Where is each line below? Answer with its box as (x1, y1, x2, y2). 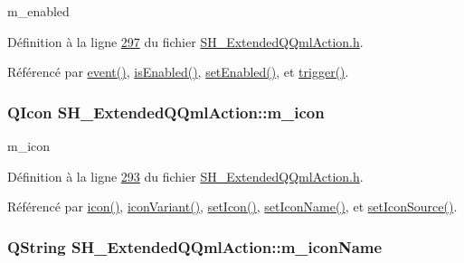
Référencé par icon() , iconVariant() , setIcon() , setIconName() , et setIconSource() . (7, 197, 458, 216)
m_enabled (7, 2, 70, 20)
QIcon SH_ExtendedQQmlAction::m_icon (7, 100, 325, 123)
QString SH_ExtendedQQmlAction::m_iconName (7, 235, 383, 258)
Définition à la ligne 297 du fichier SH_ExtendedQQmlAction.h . (7, 32, 364, 51)
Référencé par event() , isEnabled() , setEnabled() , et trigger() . (7, 62, 349, 81)
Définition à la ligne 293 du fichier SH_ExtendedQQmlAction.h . (7, 166, 364, 185)
